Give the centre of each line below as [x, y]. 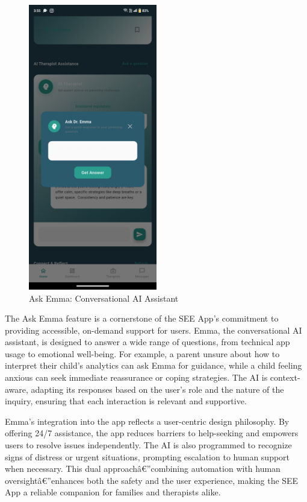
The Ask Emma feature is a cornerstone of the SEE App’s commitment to [142, 318]
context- [285, 377]
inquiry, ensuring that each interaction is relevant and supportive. [126, 401]
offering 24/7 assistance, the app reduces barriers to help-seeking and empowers [152, 433]
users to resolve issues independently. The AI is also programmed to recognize [148, 445]
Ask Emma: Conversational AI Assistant [104, 298]
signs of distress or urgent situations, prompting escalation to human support [147, 456]
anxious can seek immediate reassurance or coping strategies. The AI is [136, 377]
